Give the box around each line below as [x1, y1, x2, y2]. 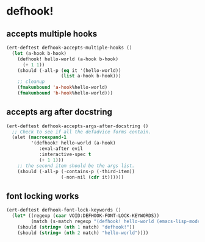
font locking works [6, 191, 79, 201]
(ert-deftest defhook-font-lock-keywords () [6, 207, 121, 213]
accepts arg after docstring [6, 107, 113, 117]
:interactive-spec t [38, 151, 92, 158]
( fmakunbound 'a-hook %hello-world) [17, 84, 108, 91]
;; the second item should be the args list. [17, 163, 135, 169]
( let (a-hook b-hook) [12, 50, 67, 56]
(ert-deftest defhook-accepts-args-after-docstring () [6, 123, 149, 129]
